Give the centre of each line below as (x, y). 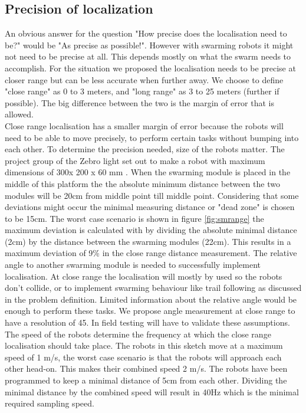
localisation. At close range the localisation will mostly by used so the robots (144, 276)
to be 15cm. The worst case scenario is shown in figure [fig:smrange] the (134, 218)
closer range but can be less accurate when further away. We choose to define (144, 79)
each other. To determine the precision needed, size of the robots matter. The (145, 149)
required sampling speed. (50, 403)
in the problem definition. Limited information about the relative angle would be (151, 299)
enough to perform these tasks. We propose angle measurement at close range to (150, 311)
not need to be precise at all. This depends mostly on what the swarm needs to (148, 56)
